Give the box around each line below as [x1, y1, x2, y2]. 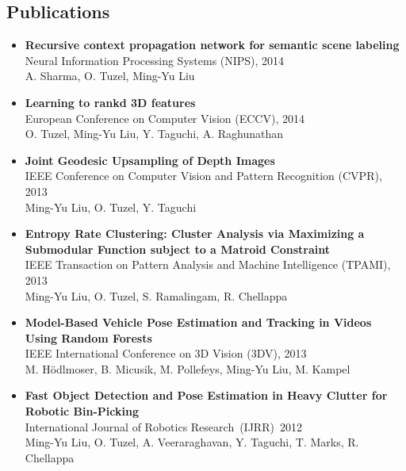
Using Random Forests [25, 329, 152, 346]
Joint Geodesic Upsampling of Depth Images [25, 151, 275, 168]
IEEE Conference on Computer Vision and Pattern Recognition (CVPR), [25, 167, 382, 184]
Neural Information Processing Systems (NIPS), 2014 [25, 52, 285, 68]
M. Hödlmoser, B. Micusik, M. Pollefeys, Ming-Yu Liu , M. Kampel [25, 360, 350, 377]
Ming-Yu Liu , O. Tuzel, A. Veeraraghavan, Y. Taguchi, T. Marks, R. [25, 434, 359, 450]
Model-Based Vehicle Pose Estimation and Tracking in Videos [25, 314, 372, 331]
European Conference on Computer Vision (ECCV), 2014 [25, 109, 304, 126]
